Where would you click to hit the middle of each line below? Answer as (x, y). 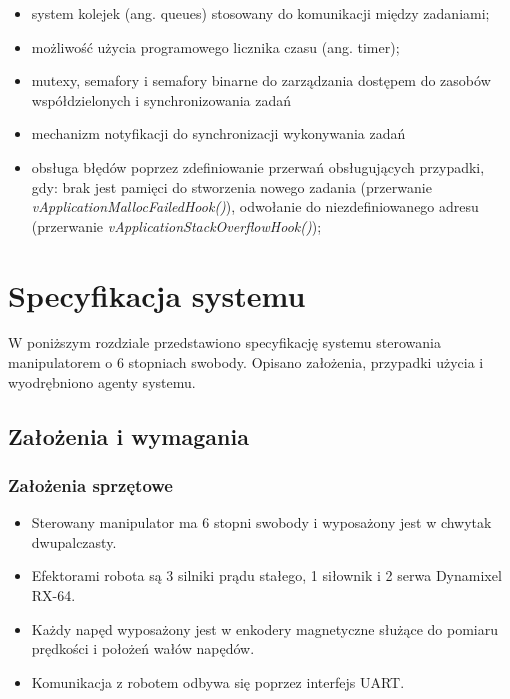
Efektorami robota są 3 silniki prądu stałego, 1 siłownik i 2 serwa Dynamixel (266, 575)
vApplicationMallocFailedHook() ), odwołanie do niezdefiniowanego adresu (255, 206)
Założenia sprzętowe (90, 484)
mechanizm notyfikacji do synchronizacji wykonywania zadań (218, 133)
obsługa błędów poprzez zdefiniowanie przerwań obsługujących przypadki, (258, 166)
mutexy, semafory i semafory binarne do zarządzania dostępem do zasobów (261, 80)
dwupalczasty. (74, 541)
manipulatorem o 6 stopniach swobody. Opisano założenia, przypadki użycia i (246, 362)
